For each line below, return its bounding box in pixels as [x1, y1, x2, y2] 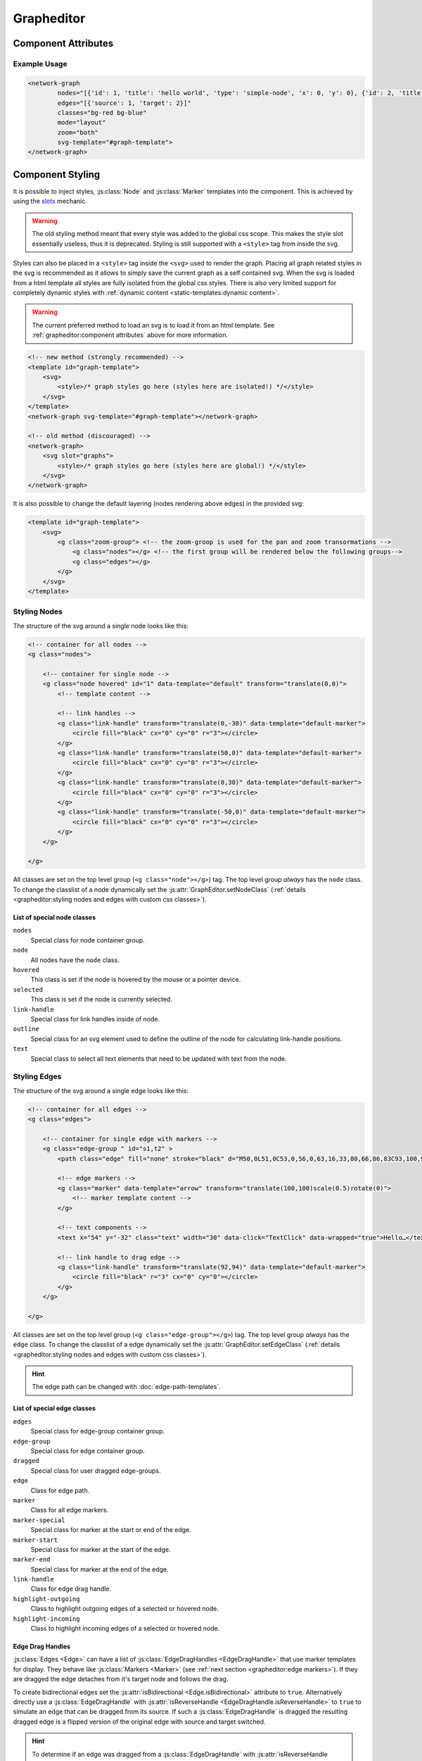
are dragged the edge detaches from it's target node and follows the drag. [13, 1675, 229, 1684]
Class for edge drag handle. [30, 1585, 112, 1593]
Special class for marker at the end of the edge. [30, 1564, 169, 1574]
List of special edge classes [13, 1404, 96, 1412]
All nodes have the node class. [30, 955, 120, 964]
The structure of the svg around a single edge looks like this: [13, 1086, 189, 1095]
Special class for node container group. [30, 935, 146, 944]
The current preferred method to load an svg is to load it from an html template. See [32, 321, 275, 329]
